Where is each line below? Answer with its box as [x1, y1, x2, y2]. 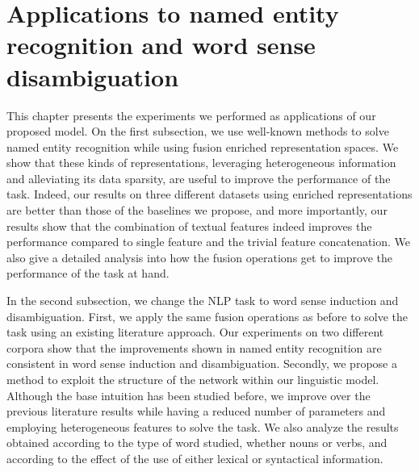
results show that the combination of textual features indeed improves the [6, 217, 372, 234]
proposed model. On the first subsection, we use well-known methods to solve [6, 123, 389, 140]
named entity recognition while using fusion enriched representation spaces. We [6, 138, 399, 155]
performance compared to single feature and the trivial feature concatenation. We [6, 233, 411, 250]
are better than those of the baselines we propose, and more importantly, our [6, 202, 388, 219]
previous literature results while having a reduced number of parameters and [6, 403, 386, 420]
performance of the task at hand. [6, 265, 170, 282]
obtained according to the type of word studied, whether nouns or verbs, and [6, 434, 388, 451]
